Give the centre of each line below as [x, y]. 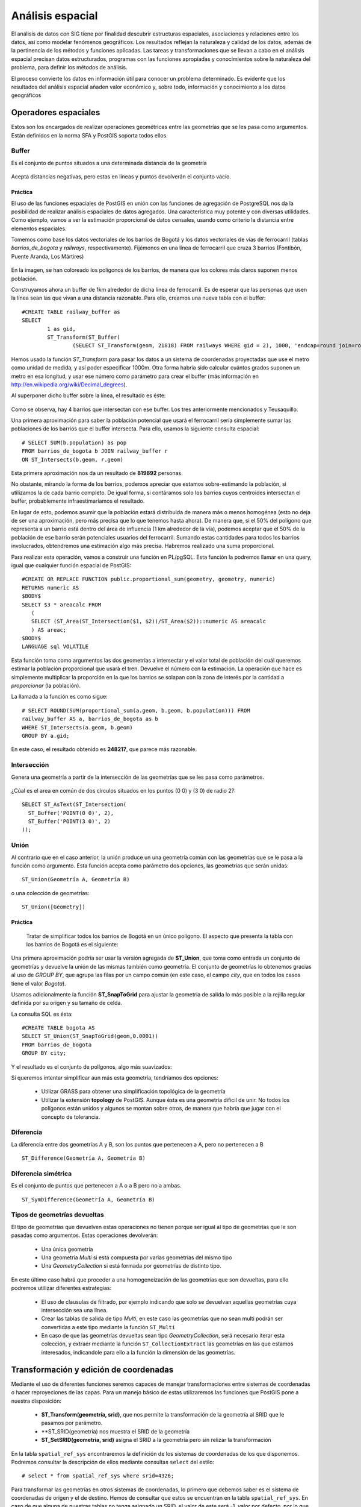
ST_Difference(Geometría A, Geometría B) [84, 1158]
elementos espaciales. [39, 228]
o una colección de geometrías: [50, 893]
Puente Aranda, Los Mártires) [48, 256]
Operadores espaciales [56, 112]
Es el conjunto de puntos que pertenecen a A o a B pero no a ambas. [96, 1186]
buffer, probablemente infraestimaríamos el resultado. [78, 501]
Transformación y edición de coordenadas [92, 1369]
